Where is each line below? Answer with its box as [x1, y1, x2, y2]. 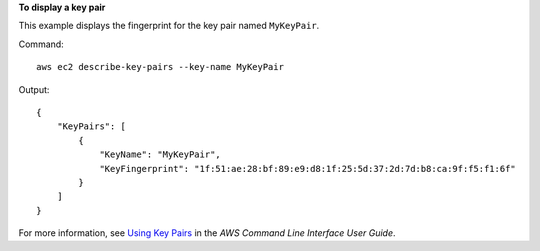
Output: [18, 83, 50, 95]
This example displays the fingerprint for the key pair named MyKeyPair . [18, 20, 320, 32]
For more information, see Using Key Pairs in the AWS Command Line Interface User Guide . [18, 227, 396, 239]
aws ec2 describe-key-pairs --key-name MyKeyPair [36, 61, 285, 73]
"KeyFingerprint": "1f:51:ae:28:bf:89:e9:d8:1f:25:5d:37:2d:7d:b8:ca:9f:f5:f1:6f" [99, 163, 517, 174]
